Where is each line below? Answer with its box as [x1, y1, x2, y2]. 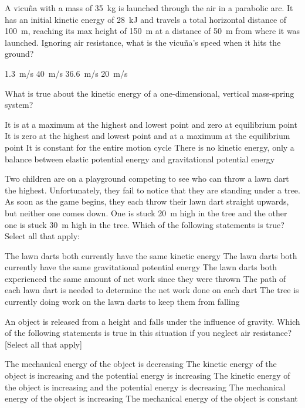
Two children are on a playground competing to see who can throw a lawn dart [5, 172, 289, 185]
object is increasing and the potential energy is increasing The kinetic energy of [5, 369, 290, 382]
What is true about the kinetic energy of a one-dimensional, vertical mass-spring [5, 87, 294, 99]
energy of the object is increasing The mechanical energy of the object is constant [5, 392, 298, 404]
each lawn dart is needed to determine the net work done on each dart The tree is [5, 284, 299, 296]
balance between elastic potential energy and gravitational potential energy [5, 152, 275, 165]
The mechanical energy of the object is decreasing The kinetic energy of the [5, 358, 277, 370]
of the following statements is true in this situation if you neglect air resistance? [5, 327, 292, 339]
